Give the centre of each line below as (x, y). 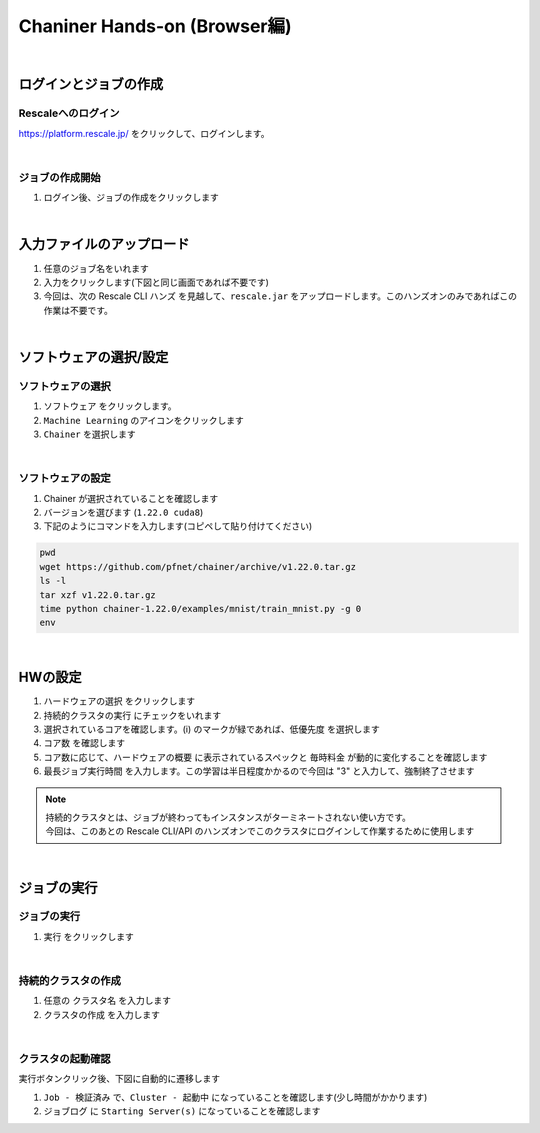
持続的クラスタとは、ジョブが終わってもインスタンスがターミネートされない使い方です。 (228, 817)
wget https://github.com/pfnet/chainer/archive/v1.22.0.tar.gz (198, 566)
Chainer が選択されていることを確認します (131, 498)
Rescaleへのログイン (69, 113)
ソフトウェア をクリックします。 (110, 406)
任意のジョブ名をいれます (96, 268)
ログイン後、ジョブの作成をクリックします (131, 197)
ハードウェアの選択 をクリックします (119, 701)
